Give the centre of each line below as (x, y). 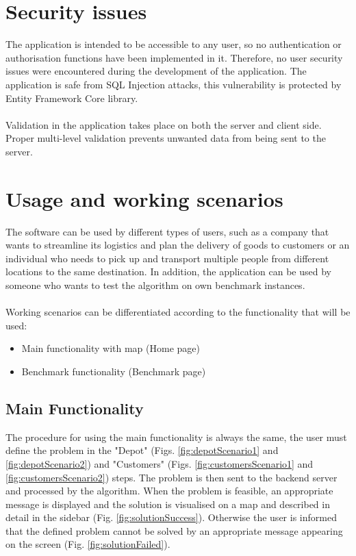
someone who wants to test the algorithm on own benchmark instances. (155, 285)
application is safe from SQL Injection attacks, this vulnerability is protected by (174, 84)
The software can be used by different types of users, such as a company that (167, 231)
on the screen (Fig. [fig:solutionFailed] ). (88, 544)
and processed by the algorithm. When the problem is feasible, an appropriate (169, 491)
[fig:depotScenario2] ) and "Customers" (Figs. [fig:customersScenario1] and (160, 463)
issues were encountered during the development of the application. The (156, 71)
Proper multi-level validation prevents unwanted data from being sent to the (166, 138)
